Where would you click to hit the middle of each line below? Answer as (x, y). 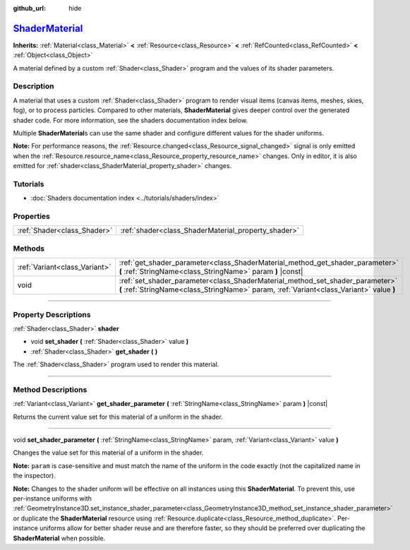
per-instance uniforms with (52, 498)
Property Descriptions (52, 314)
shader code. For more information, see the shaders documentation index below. (131, 120)
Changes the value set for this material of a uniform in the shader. (108, 453)
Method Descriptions (50, 390)
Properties (32, 217)
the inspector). (34, 476)
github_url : (29, 8)
